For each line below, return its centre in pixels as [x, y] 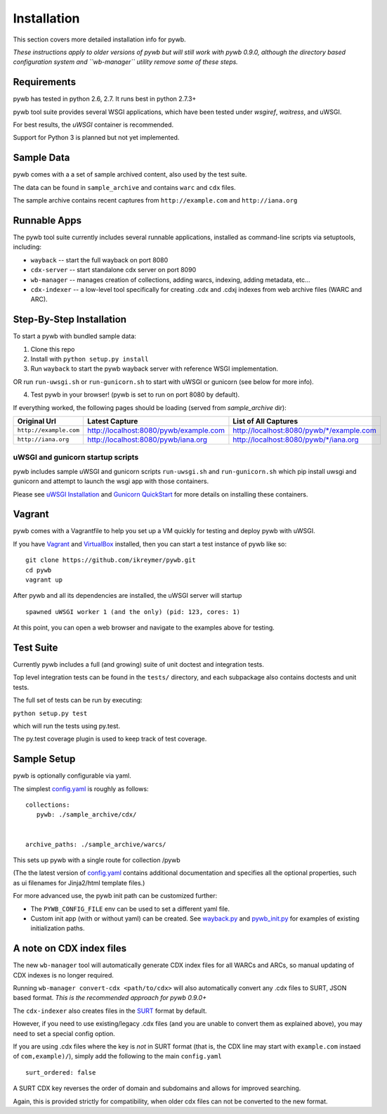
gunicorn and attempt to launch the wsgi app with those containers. [111, 481]
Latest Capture [113, 421]
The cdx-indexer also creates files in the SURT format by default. [110, 1011]
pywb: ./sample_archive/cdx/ [86, 815]
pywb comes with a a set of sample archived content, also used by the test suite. [130, 174]
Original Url [37, 421]
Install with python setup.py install [90, 359]
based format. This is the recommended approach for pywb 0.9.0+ [110, 998]
